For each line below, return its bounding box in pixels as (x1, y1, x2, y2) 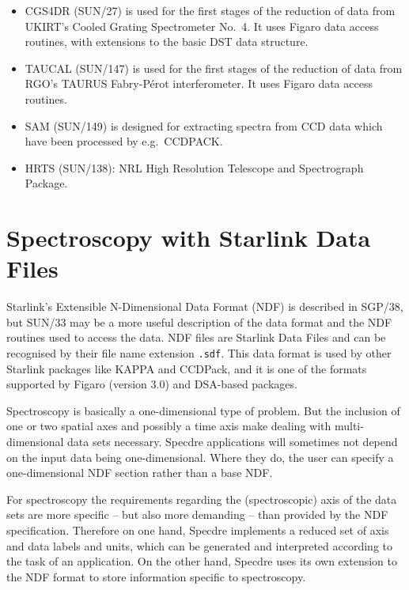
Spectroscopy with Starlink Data (6, 221, 371, 254)
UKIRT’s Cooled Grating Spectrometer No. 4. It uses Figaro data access (25, 17, 379, 34)
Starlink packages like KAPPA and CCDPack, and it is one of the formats (6, 360, 367, 376)
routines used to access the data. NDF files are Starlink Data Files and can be (6, 329, 386, 346)
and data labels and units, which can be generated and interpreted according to (6, 537, 393, 554)
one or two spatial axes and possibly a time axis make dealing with (6, 418, 331, 434)
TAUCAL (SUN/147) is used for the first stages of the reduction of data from (25, 59, 403, 76)
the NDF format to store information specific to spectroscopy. (6, 568, 306, 584)
